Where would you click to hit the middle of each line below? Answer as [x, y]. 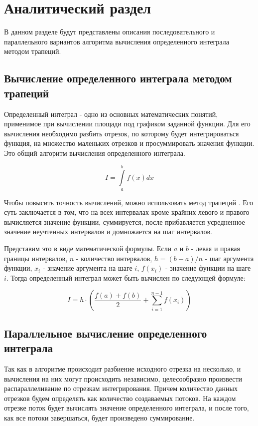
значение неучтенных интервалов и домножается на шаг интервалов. [108, 231]
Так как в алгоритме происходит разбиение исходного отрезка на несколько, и [123, 369]
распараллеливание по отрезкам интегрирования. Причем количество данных [121, 388]
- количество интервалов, [114, 258]
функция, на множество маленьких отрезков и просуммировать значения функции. [129, 143]
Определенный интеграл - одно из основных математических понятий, [111, 114]
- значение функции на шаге [208, 268]
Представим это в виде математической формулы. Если [88, 248]
